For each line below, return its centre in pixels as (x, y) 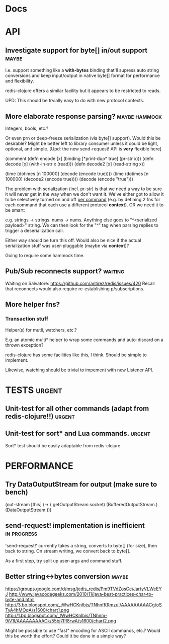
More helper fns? (33, 305)
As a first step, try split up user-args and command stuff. (64, 560)
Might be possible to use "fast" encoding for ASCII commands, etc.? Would (83, 630)
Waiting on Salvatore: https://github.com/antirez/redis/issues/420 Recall (80, 283)
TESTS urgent (34, 390)
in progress (21, 534)
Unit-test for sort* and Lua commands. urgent (78, 433)
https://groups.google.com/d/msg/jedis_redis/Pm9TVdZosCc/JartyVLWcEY (83, 589)
